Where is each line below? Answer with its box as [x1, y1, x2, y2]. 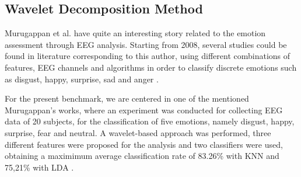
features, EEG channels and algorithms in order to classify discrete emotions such [5, 61, 297, 73]
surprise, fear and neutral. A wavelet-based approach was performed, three [5, 126, 271, 138]
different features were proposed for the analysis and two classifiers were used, [5, 138, 283, 150]
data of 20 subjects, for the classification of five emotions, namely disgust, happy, [5, 115, 295, 127]
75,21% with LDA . [5, 161, 74, 173]
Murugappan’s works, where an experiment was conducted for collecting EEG [5, 103, 283, 116]
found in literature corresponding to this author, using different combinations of [5, 50, 290, 62]
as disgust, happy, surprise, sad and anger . [5, 72, 159, 85]
